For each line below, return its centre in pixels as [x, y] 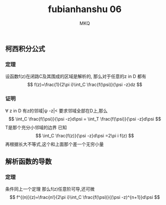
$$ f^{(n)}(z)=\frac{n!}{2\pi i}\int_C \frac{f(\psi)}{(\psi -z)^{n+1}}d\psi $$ [85, 197]
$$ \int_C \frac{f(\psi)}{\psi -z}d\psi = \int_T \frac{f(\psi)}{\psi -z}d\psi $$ [85, 119]
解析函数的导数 [29, 161]
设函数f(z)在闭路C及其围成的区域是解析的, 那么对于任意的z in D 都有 [76, 76]
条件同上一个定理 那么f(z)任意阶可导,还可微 [50, 189]
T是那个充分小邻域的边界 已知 [36, 127]
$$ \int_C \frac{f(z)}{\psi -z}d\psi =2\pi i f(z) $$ [85, 135]
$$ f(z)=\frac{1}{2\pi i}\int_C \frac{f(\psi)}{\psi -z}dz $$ [85, 85]
